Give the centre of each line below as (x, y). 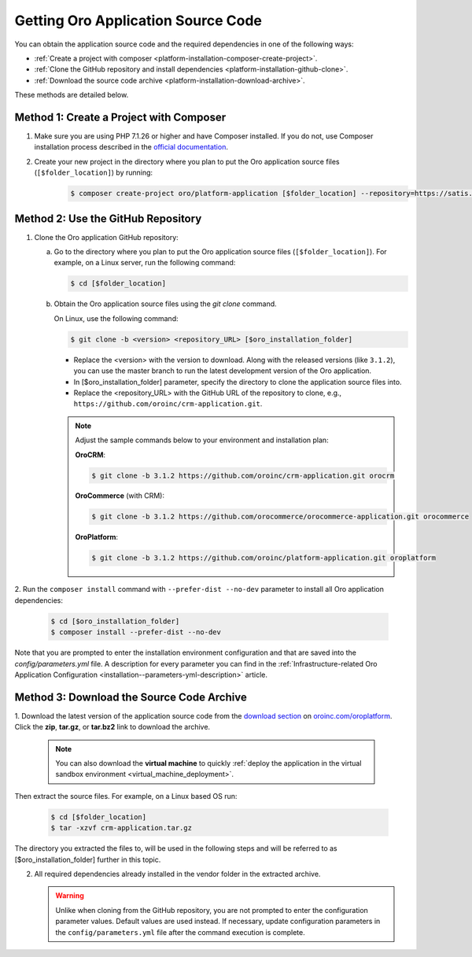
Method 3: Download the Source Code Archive (131, 697)
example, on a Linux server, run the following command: (145, 263)
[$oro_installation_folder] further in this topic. (88, 859)
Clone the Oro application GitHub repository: (106, 237)
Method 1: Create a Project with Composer (120, 117)
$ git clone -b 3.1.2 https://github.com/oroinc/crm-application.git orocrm (243, 475)
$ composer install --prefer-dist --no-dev (136, 632)
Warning (70, 896)
